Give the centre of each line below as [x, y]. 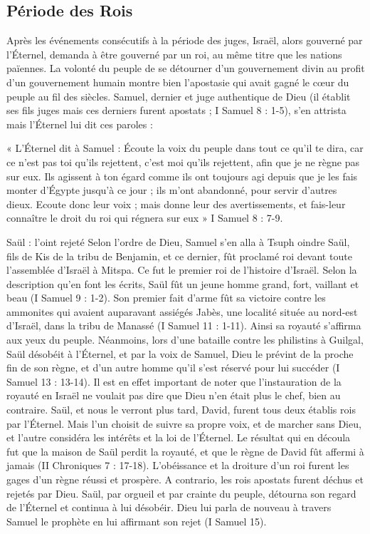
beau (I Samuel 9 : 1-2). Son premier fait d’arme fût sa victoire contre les [166, 298]
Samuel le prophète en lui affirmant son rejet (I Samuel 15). [137, 521]
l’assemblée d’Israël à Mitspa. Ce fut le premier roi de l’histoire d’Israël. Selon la [182, 270]
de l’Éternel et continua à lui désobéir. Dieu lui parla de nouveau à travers [169, 507]
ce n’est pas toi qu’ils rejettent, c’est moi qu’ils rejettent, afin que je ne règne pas [183, 161]
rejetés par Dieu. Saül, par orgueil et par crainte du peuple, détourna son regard [181, 493]
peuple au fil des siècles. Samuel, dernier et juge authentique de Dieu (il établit [179, 96]
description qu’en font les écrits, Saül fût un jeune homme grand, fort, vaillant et [183, 283]
